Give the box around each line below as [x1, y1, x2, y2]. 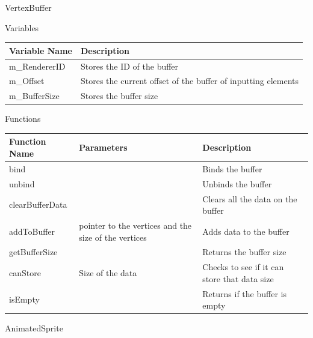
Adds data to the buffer [202, 225, 290, 237]
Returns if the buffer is [202, 287, 287, 300]
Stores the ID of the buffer [80, 59, 179, 72]
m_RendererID [9, 59, 66, 72]
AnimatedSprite [5, 322, 63, 334]
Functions [5, 112, 41, 125]
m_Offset [9, 74, 45, 87]
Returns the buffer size [202, 246, 287, 258]
